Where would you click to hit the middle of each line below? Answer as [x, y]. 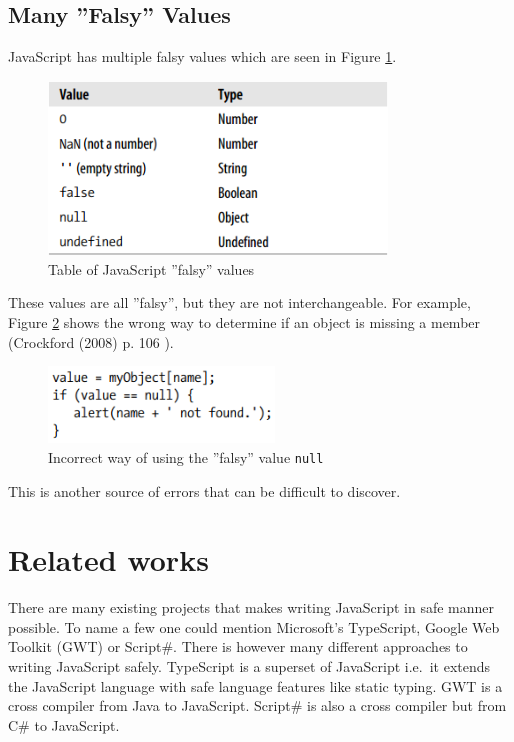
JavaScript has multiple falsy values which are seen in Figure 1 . [202, 56]
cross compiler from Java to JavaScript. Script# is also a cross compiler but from [257, 705]
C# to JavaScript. [64, 724]
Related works [108, 559]
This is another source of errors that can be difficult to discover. [204, 490]
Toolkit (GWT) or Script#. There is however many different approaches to [238, 646]
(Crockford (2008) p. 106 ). [91, 341]
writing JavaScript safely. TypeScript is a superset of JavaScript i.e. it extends [249, 666]
